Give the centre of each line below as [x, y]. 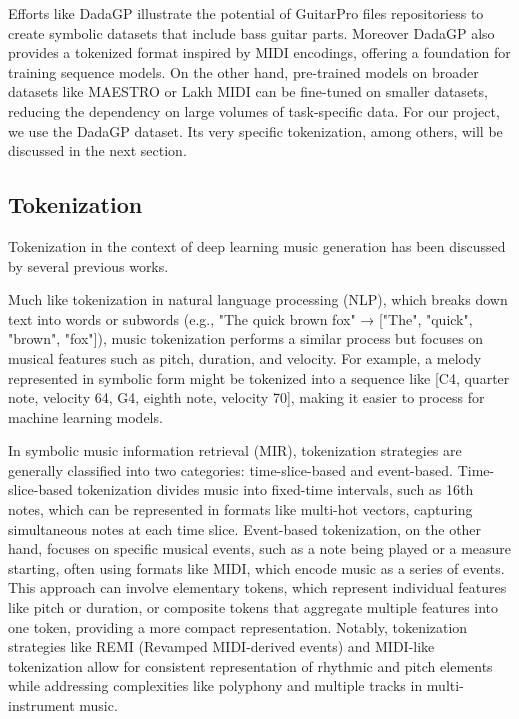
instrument [41, 705]
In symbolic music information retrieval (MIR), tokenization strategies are [235, 450]
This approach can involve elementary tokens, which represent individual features [257, 587]
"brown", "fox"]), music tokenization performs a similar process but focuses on [246, 338]
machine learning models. [85, 416]
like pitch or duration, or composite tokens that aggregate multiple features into [253, 607]
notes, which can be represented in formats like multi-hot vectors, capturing [240, 509]
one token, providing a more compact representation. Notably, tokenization [238, 626]
